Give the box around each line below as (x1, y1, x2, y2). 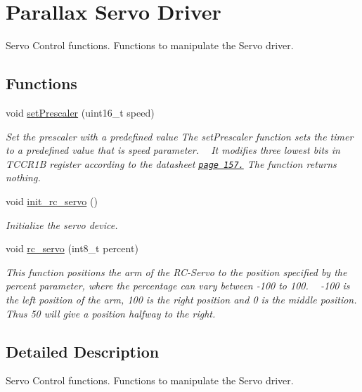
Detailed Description (6, 340, 160, 362)
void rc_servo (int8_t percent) (6, 241, 138, 256)
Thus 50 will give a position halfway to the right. (6, 306, 216, 320)
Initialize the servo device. (6, 217, 118, 232)
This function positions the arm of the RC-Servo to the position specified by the (6, 264, 347, 279)
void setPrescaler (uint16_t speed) (6, 105, 155, 119)
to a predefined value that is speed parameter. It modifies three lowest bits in (6, 143, 340, 157)
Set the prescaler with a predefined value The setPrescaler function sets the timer (6, 129, 354, 143)
